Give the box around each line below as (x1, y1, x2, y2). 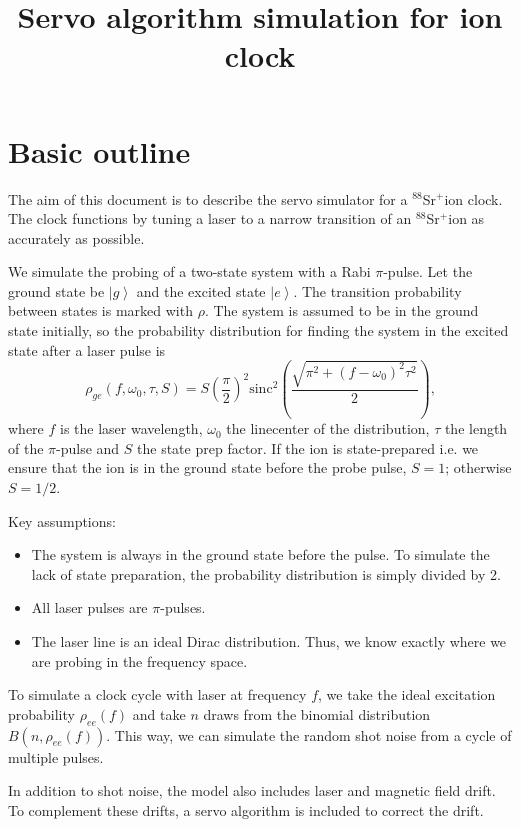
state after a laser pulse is (8, 339, 166, 360)
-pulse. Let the (383, 261, 473, 282)
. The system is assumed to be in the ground (204, 300, 479, 321)
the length (444, 418, 508, 439)
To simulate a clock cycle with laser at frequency (8, 684, 307, 705)
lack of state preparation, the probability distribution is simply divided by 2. (31, 563, 501, 584)
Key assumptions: (8, 510, 116, 531)
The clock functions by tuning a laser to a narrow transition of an (8, 208, 412, 229)
